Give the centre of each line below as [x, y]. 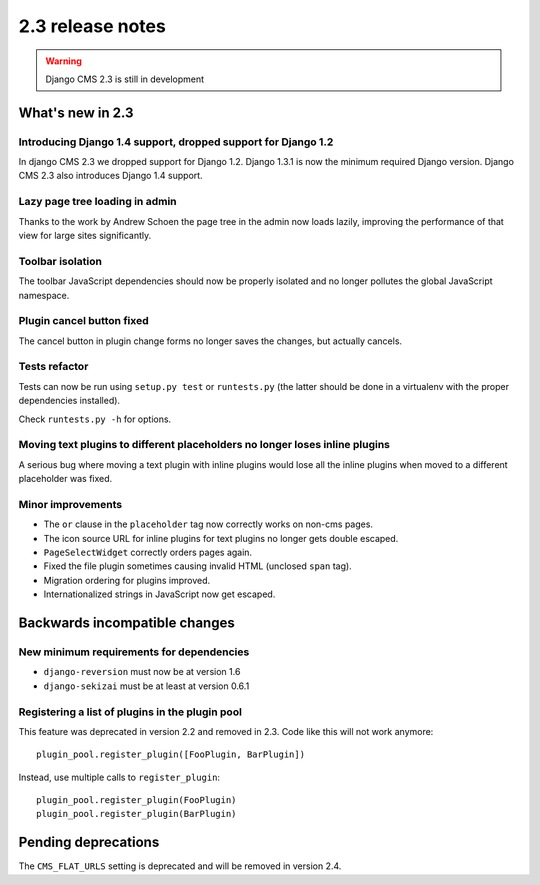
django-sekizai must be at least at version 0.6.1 [146, 686]
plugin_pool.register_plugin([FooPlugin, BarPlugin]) [170, 754]
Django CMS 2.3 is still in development [125, 79]
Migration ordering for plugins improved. [127, 580]
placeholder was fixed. [65, 479]
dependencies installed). [69, 401]
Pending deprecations [89, 842]
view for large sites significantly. [85, 236]
